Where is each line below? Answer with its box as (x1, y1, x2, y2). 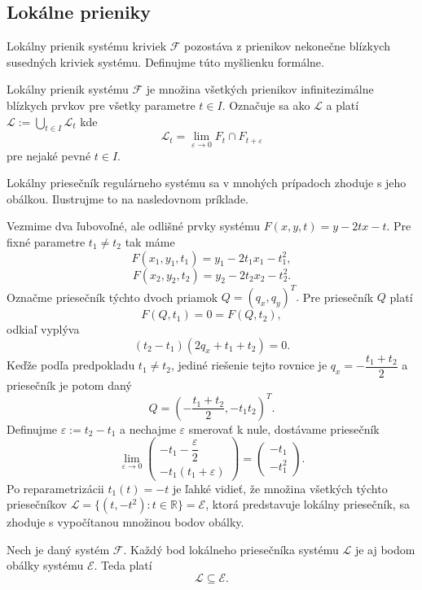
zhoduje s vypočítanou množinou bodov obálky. (7, 514, 244, 531)
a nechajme (120, 420, 176, 437)
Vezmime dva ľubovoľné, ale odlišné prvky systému (7, 217, 260, 234)
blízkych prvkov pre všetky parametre (7, 96, 196, 113)
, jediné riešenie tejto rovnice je (171, 356, 327, 374)
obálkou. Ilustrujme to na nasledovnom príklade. (7, 190, 248, 207)
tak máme (125, 233, 175, 250)
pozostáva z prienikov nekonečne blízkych (184, 37, 390, 55)
